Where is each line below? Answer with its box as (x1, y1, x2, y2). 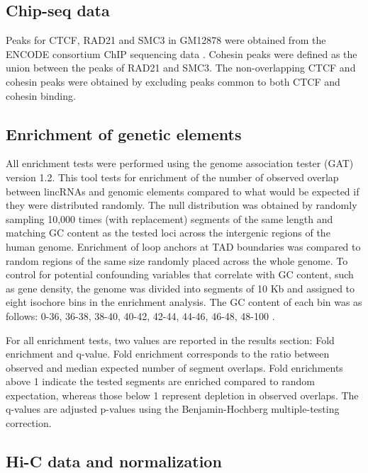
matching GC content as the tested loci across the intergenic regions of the (6, 225, 330, 240)
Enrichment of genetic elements (6, 122, 242, 144)
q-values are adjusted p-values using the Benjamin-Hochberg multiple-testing (6, 401, 340, 416)
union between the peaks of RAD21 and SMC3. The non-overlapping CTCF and (6, 60, 356, 75)
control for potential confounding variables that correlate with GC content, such (6, 267, 354, 282)
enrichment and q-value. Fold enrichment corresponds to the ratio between (6, 346, 330, 361)
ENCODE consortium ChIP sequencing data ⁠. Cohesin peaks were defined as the (6, 46, 357, 61)
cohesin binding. (6, 88, 76, 103)
